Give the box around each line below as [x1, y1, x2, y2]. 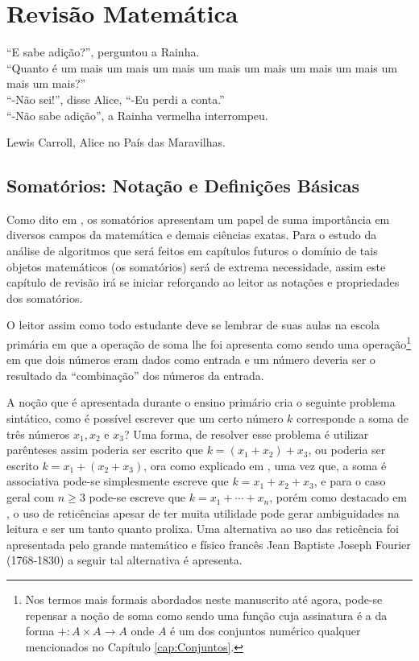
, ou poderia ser [308, 441, 386, 458]
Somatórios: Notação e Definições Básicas [6, 173, 360, 198]
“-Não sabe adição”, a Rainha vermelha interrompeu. [6, 106, 268, 123]
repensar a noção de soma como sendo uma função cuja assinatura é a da [25, 606, 388, 623]
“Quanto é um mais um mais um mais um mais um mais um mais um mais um [6, 59, 397, 76]
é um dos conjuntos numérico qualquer [170, 622, 361, 639]
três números [6, 425, 70, 442]
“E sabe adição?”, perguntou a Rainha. [6, 43, 200, 60]
